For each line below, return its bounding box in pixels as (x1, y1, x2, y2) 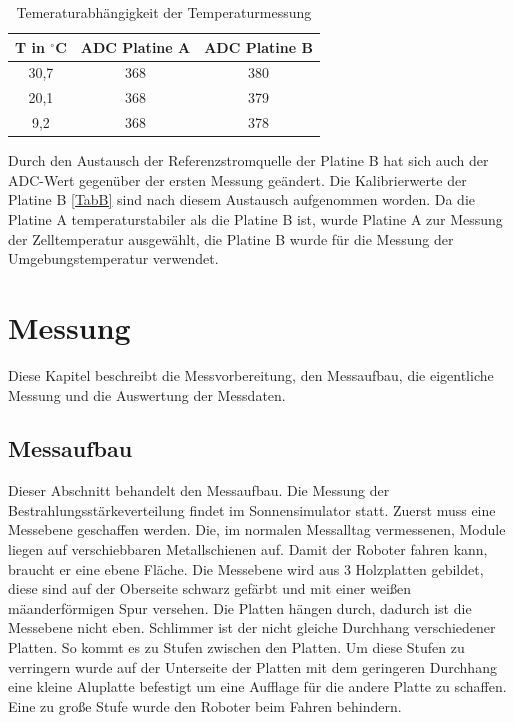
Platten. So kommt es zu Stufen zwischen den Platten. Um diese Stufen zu (8, 637, 465, 658)
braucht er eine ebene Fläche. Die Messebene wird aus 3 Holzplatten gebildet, (8, 558, 484, 579)
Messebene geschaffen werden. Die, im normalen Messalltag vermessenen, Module (8, 519, 506, 540)
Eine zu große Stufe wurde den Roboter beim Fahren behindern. (8, 695, 402, 716)
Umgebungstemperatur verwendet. (8, 248, 219, 269)
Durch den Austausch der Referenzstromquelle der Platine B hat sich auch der (8, 150, 489, 171)
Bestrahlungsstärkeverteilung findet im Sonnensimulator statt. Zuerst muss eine (8, 499, 496, 520)
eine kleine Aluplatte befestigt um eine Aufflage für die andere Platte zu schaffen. (8, 676, 507, 697)
